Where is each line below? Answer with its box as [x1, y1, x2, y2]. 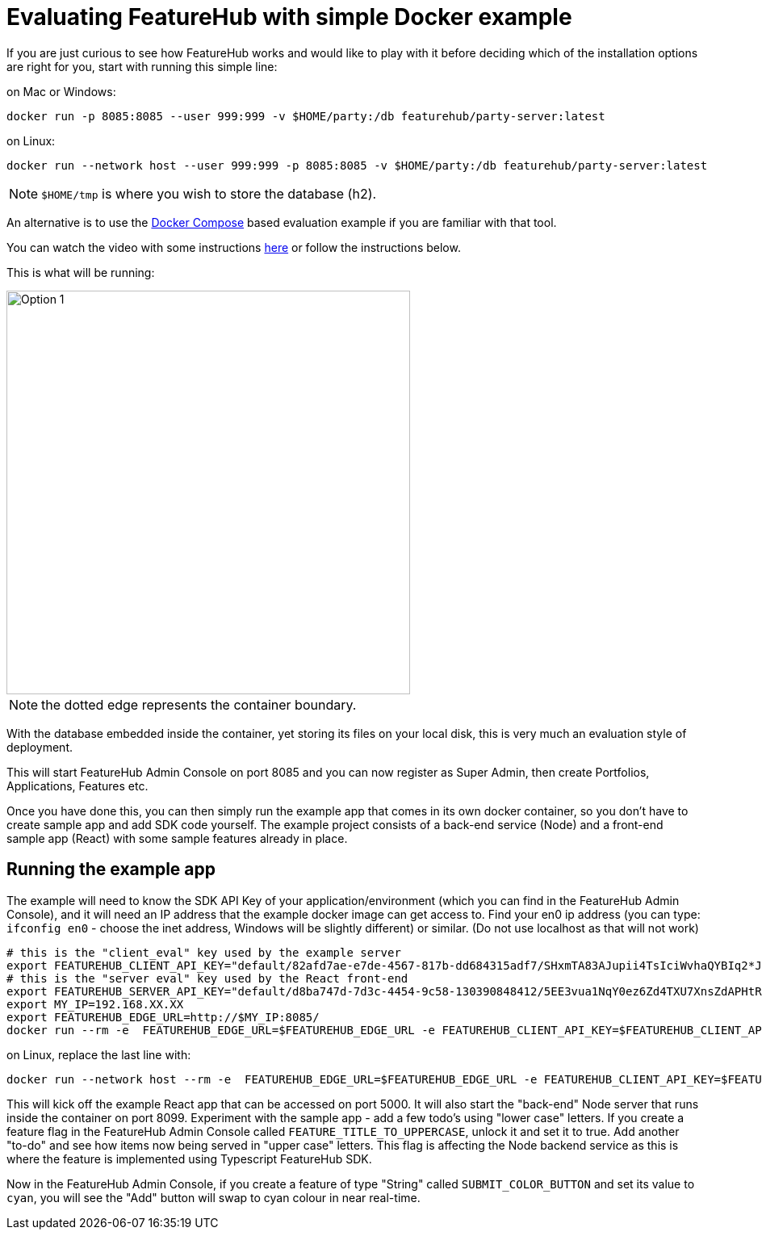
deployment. [6, 740, 73, 754]
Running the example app [6, 859, 216, 880]
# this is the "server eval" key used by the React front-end [6, 971, 408, 985]
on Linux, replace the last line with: [6, 1047, 191, 1062]
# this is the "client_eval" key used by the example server [6, 945, 401, 959]
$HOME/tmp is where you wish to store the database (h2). [41, 185, 377, 202]
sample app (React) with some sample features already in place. [6, 831, 348, 845]
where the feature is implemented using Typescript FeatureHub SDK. [6, 1151, 372, 1166]
